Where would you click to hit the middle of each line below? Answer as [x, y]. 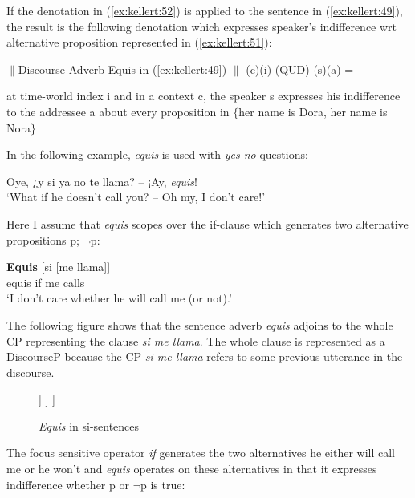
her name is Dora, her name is [313, 111]
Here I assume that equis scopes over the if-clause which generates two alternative [207, 223]
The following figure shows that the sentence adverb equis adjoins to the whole [200, 324]
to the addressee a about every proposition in [118, 111]
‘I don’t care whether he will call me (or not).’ [119, 298]
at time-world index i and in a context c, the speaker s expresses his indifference [203, 96]
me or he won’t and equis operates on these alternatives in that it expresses [192, 469]
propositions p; [43, 239]
